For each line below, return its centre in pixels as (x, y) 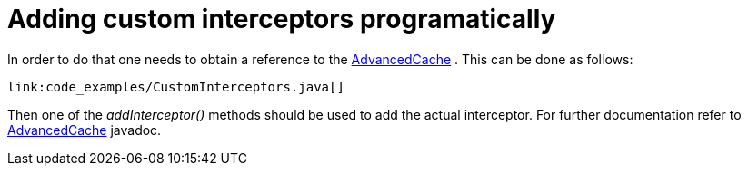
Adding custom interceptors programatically (282, 19)
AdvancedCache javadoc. (85, 130)
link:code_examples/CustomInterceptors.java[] (176, 86)
